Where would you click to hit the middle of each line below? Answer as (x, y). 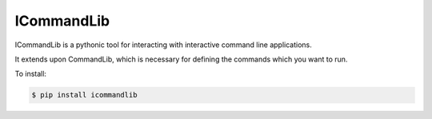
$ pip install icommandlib (84, 95)
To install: (31, 74)
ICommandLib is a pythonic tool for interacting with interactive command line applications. (163, 45)
